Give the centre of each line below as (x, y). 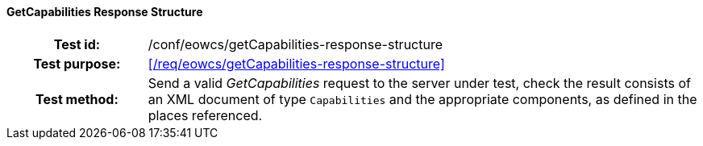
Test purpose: (77, 63)
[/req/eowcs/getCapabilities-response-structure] (296, 63)
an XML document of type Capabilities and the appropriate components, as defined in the (422, 99)
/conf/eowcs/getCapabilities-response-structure (295, 44)
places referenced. (205, 115)
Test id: (77, 44)
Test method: (77, 99)
